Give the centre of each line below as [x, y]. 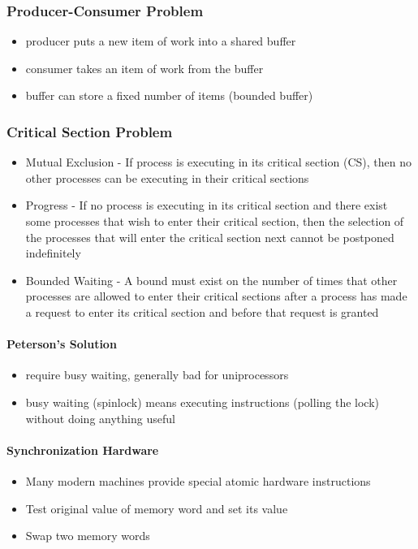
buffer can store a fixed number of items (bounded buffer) [169, 95]
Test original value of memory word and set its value [157, 508]
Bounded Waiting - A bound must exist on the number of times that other [211, 280]
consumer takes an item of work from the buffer [144, 68]
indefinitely [53, 253]
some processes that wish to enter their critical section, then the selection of [215, 221]
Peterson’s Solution [62, 344]
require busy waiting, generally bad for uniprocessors [157, 375]
